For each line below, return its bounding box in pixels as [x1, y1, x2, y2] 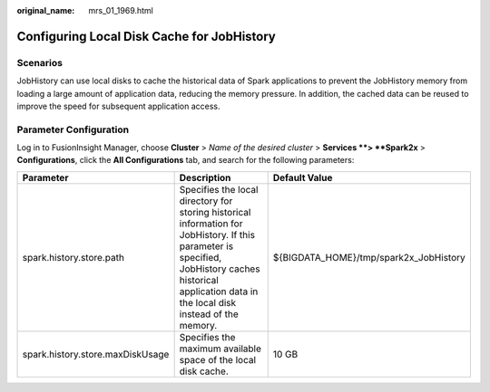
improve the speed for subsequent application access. [16, 100, 220, 111]
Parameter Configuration [16, 123, 130, 136]
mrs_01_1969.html [88, 5, 154, 15]
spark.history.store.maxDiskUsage [22, 348, 170, 360]
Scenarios [16, 56, 64, 69]
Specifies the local [179, 183, 259, 196]
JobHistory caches [179, 263, 260, 275]
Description [179, 171, 231, 184]
